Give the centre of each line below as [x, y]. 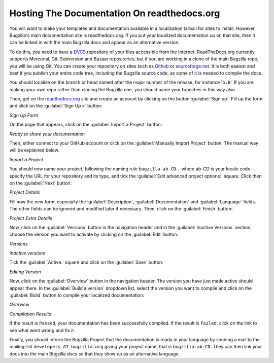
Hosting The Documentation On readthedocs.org [115, 13]
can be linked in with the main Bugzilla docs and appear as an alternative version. [95, 43]
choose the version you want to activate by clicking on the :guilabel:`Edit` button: [94, 234]
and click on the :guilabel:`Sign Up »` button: [56, 106]
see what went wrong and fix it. [42, 330]
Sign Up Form [24, 115]
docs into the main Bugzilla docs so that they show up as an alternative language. [95, 354]
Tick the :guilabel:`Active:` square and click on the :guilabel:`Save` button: [86, 262]
